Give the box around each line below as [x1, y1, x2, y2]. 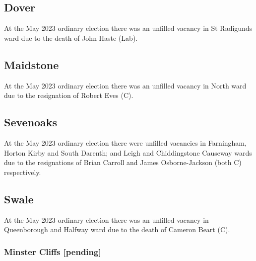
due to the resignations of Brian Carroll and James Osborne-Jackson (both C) [4, 157, 242, 168]
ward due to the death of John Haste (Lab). [4, 32, 138, 43]
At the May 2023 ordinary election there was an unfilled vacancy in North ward [4, 80, 247, 90]
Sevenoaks [4, 114, 58, 130]
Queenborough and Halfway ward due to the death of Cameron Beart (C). [4, 224, 230, 235]
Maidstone [4, 57, 59, 72]
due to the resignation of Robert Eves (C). [4, 90, 133, 100]
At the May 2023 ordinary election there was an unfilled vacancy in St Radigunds [4, 23, 253, 33]
